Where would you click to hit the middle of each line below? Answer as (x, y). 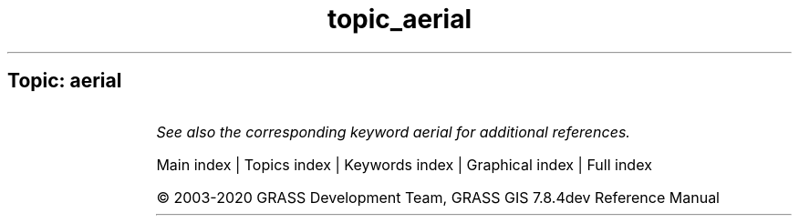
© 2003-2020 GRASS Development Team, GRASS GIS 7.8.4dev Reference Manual (438, 197)
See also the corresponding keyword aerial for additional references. (393, 132)
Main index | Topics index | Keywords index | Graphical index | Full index (404, 164)
